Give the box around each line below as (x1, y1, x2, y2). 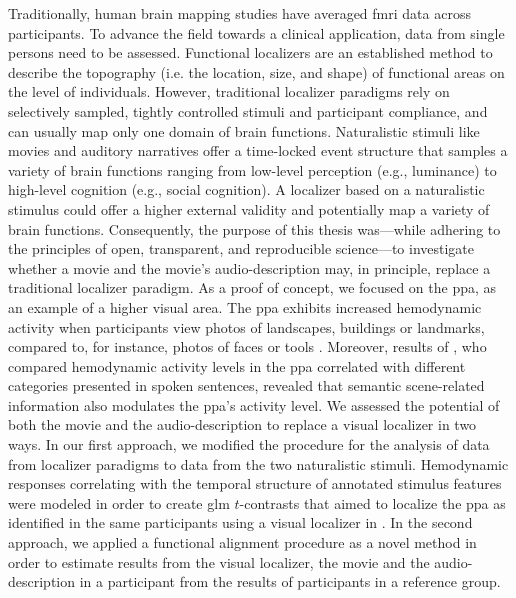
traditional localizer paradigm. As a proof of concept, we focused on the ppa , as (8, 277, 497, 298)
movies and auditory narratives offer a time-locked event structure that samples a (8, 140, 508, 161)
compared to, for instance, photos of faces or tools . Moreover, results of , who (8, 336, 487, 357)
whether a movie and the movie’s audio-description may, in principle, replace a (8, 257, 491, 278)
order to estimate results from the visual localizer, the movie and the (8, 551, 430, 572)
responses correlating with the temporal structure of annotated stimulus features (8, 473, 502, 494)
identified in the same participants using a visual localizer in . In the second (8, 512, 473, 533)
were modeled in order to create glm (8, 492, 230, 513)
